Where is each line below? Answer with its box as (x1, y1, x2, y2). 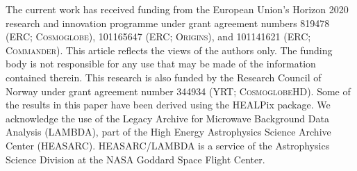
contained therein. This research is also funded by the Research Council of (6, 70, 322, 84)
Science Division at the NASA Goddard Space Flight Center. (6, 152, 265, 166)
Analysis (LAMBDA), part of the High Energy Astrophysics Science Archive (6, 124, 331, 139)
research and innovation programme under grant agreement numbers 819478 (6, 15, 330, 30)
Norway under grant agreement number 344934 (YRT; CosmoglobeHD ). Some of (6, 83, 351, 98)
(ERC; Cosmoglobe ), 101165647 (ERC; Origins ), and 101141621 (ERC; (6, 29, 311, 44)
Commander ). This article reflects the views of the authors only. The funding (6, 42, 333, 57)
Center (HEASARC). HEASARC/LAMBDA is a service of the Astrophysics (6, 138, 330, 152)
